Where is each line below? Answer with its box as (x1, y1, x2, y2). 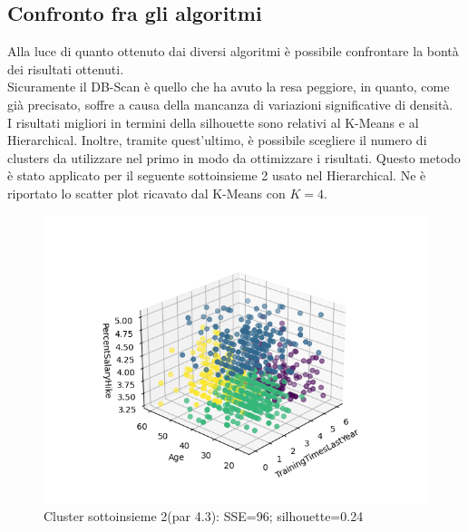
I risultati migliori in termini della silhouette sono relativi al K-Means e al (7, 112, 419, 131)
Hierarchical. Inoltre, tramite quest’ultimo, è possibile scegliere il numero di (7, 131, 427, 150)
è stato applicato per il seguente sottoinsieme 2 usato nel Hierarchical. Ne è (7, 166, 426, 185)
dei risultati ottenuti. (7, 59, 124, 78)
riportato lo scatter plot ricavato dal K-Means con (7, 183, 286, 202)
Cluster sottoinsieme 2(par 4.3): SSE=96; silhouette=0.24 (44, 507, 364, 526)
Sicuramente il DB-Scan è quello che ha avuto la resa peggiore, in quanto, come (7, 77, 450, 96)
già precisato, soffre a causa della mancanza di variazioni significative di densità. (7, 94, 453, 113)
